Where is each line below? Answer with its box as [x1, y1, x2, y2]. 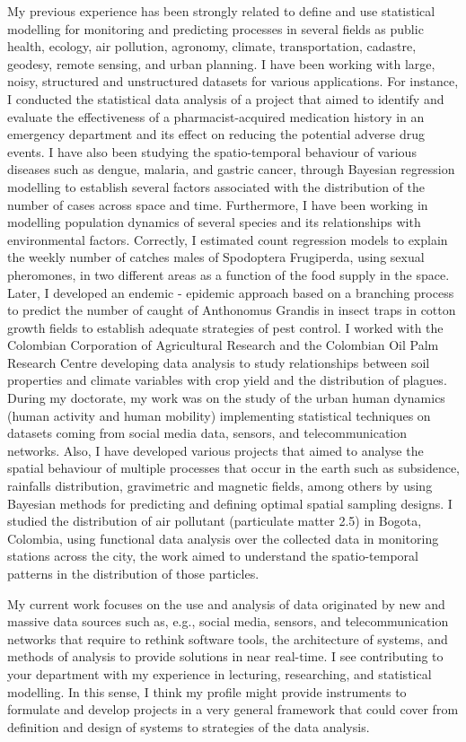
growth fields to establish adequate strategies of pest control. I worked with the [7, 318, 444, 336]
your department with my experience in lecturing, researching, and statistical [7, 664, 432, 683]
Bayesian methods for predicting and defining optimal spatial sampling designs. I [7, 493, 453, 512]
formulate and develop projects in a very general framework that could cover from [7, 700, 459, 719]
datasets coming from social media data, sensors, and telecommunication [7, 423, 408, 442]
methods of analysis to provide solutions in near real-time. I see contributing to [7, 647, 444, 666]
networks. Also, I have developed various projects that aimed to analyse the [7, 441, 424, 459]
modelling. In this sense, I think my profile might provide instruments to [7, 682, 407, 701]
